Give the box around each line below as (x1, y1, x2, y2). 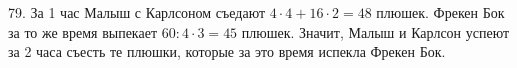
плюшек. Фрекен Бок (376, 2, 505, 22)
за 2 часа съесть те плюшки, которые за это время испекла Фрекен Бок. (8, 41, 446, 62)
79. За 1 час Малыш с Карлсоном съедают (8, 2, 266, 22)
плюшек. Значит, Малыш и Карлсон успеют (241, 21, 510, 42)
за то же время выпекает (8, 21, 158, 42)
